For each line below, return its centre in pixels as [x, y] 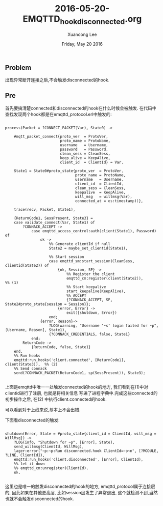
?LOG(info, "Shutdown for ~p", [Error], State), [64, 442]
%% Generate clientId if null [80, 244]
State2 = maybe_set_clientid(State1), [88, 248]
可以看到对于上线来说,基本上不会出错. [43, 409]
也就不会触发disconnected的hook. [40, 499]
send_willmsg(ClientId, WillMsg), [49, 447]
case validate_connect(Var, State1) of [55, 222]
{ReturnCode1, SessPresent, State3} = [53, 218]
